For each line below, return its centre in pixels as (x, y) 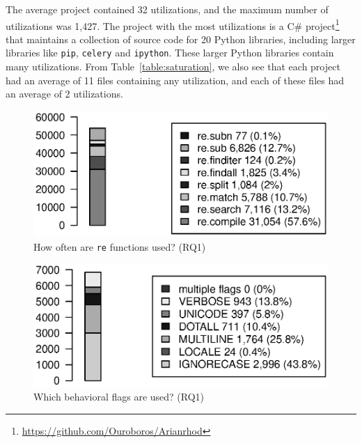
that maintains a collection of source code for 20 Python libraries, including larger (181, 39)
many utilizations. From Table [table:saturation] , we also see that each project (173, 67)
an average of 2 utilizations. (64, 94)
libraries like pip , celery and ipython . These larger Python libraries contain (170, 53)
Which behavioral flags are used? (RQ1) (119, 397)
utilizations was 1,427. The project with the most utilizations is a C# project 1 (173, 24)
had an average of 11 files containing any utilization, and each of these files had (175, 80)
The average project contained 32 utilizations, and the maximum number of (167, 9)
